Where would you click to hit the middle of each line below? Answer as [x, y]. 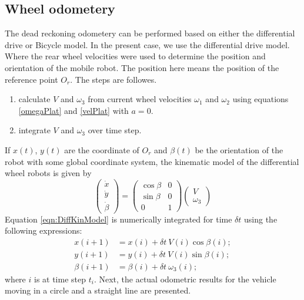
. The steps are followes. [113, 79]
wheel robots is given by [48, 173]
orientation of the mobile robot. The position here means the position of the [142, 67]
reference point [31, 79]
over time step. [115, 130]
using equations [260, 99]
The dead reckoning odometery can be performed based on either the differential [150, 33]
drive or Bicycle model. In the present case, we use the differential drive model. [147, 44]
